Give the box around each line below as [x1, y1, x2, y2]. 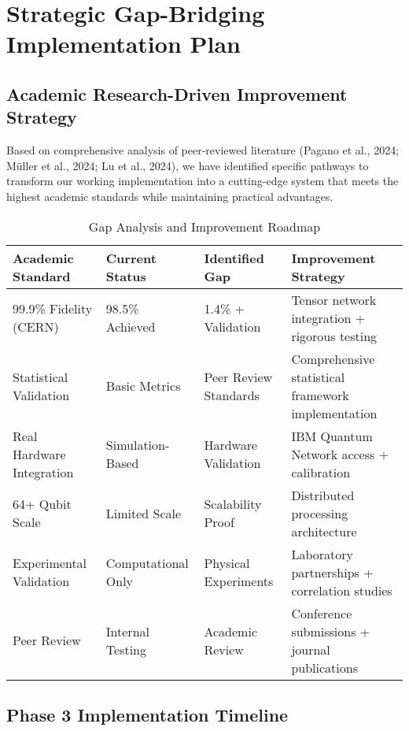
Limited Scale [105, 503, 182, 522]
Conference [291, 603, 352, 622]
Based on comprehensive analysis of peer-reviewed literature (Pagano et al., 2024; [6, 142, 400, 158]
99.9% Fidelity [13, 299, 93, 318]
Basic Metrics [105, 377, 181, 395]
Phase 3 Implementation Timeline [6, 702, 289, 726]
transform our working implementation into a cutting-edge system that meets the [6, 173, 399, 189]
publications [291, 658, 358, 677]
